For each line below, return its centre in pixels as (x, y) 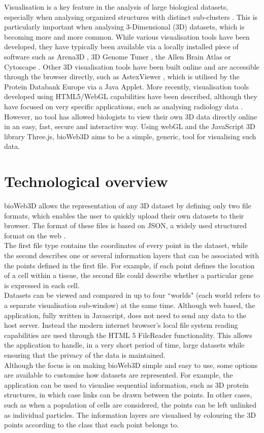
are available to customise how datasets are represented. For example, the (119, 375)
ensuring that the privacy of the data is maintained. (85, 354)
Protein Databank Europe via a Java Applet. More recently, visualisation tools (127, 86)
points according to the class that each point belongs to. (92, 425)
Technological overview (86, 181)
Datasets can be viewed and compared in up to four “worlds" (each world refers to (132, 295)
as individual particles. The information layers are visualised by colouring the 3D (130, 414)
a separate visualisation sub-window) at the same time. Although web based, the (130, 305)
